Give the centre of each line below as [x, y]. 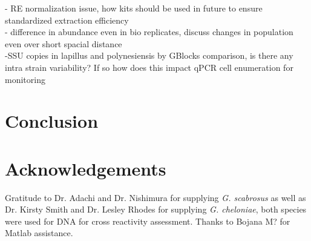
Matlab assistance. [39, 233]
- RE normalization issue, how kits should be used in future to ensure [134, 8]
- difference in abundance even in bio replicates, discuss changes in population [149, 32]
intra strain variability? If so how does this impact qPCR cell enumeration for [149, 67]
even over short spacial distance [64, 43]
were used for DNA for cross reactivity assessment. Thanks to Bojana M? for [148, 221]
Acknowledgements [86, 168]
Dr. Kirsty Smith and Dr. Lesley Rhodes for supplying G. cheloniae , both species [156, 209]
